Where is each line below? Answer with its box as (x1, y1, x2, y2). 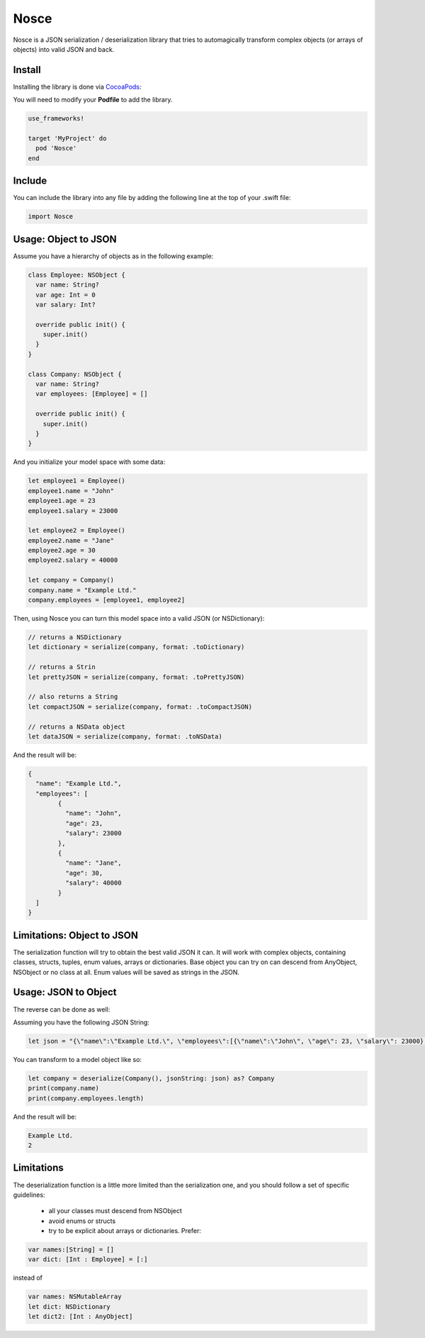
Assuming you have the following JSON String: (13, 1018, 150, 1027)
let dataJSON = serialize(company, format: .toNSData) (28, 732, 222, 741)
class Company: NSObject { (28, 370, 122, 378)
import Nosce (28, 213, 74, 221)
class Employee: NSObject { (28, 270, 125, 279)
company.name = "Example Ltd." (28, 586, 137, 594)
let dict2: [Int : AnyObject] (28, 1312, 133, 1321)
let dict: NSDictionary (28, 1303, 111, 1310)
